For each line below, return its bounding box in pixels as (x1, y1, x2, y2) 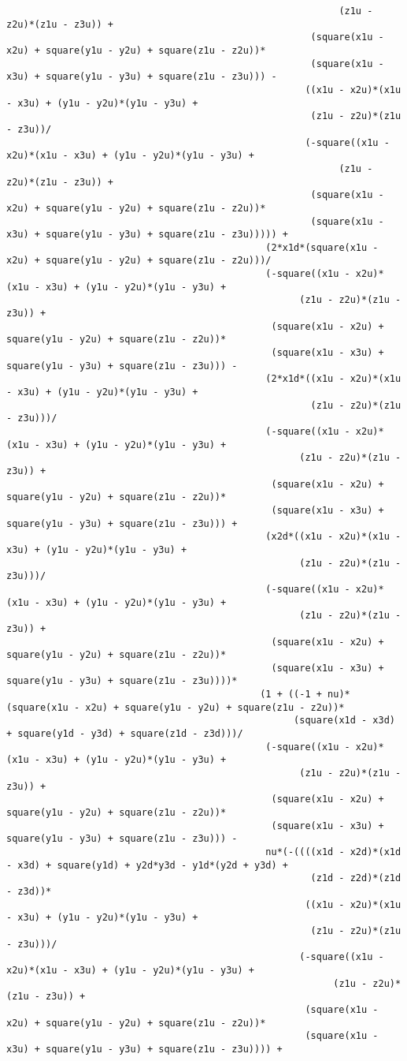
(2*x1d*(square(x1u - (265, 241, 379, 253)
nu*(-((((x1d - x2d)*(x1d (265, 846, 401, 857)
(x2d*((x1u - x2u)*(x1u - (265, 531, 401, 543)
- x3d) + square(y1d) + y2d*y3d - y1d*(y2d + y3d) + (6, 859, 288, 871)
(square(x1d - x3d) (294, 715, 395, 727)
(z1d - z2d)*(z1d (310, 872, 401, 884)
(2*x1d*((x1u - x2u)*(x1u (265, 373, 401, 385)
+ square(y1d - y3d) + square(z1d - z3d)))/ (6, 728, 243, 740)
